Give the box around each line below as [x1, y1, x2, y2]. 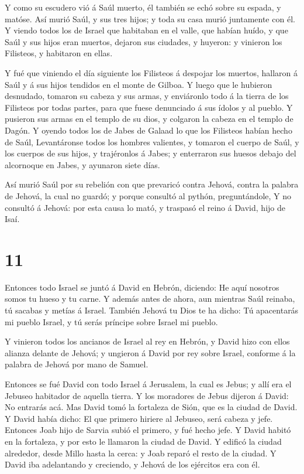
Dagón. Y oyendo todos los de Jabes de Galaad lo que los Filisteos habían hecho [5, 124, 292, 136]
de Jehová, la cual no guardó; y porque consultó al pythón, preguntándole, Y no [5, 189, 292, 202]
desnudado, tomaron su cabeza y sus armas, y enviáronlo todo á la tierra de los [5, 90, 289, 102]
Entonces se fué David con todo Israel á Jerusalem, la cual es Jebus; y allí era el [5, 377, 292, 390]
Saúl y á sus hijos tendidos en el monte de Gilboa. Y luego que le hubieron [5, 78, 272, 90]
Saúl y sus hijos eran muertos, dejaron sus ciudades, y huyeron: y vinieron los [5, 35, 282, 47]
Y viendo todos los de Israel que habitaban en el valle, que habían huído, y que [5, 24, 288, 36]
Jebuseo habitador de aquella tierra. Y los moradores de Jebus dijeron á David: [5, 389, 289, 401]
